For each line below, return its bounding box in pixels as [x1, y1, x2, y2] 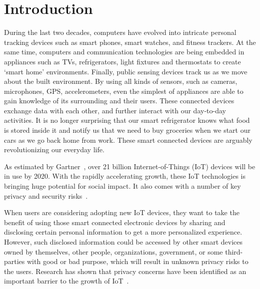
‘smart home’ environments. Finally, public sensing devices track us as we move [4, 66, 247, 76]
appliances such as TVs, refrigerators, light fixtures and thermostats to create [4, 56, 241, 66]
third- [225, 246, 243, 257]
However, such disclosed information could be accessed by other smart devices [4, 237, 243, 247]
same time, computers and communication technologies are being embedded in [4, 46, 244, 57]
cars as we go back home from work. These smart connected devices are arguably [4, 134, 252, 145]
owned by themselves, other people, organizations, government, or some [4, 246, 223, 257]
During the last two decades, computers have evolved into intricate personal [4, 27, 236, 37]
